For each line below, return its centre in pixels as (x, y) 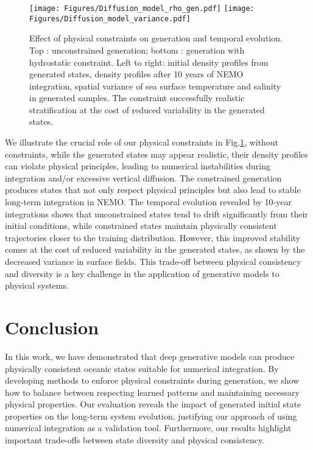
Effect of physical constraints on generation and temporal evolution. (156, 38)
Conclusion (52, 327)
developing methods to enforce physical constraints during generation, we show (152, 380)
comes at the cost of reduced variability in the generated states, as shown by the (155, 249)
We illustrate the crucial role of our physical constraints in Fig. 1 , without (142, 142)
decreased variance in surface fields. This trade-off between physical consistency (153, 261)
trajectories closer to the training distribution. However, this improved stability (153, 237)
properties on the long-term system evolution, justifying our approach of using (151, 416)
